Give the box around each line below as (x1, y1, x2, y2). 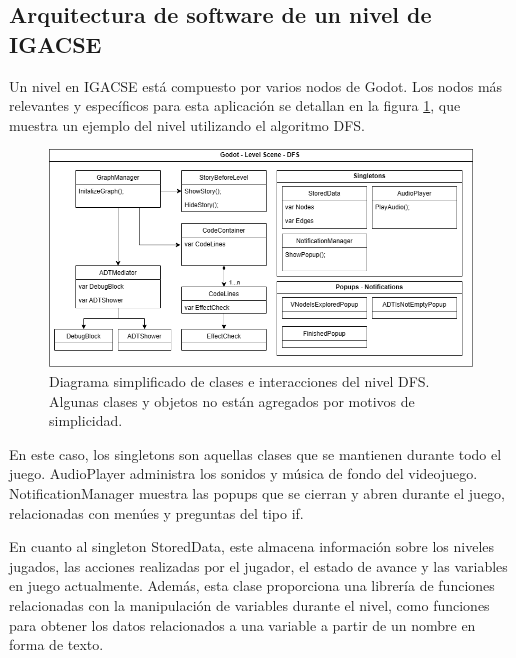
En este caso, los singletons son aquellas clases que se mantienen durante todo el (9, 443, 502, 464)
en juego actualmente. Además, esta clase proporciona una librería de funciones (9, 575, 495, 596)
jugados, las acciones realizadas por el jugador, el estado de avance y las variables (9, 555, 508, 576)
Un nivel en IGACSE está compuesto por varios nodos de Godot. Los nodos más (9, 75, 503, 96)
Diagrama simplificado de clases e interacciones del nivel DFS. (49, 371, 430, 392)
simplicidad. (49, 410, 123, 431)
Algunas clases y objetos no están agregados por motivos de (49, 390, 415, 411)
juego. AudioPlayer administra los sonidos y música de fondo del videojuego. (9, 463, 478, 484)
